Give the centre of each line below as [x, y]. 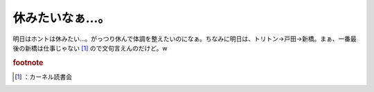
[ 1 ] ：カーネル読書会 [44, 77]
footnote [28, 62]
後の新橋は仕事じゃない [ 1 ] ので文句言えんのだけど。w [90, 48]
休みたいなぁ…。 [62, 18]
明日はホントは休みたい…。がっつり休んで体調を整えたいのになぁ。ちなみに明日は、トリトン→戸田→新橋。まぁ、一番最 [185, 39]
